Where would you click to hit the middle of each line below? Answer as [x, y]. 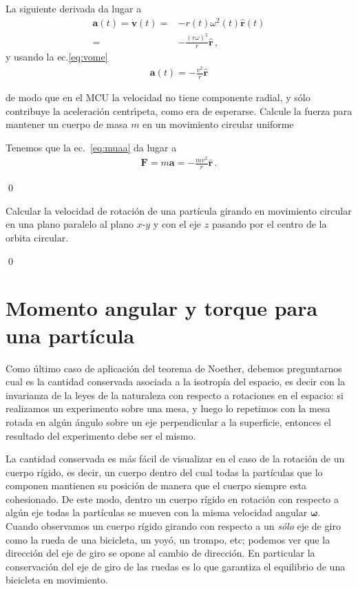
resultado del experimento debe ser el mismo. [101, 435]
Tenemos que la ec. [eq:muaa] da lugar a [91, 147]
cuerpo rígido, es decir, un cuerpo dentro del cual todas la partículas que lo [164, 472]
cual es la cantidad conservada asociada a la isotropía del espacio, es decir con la [176, 382]
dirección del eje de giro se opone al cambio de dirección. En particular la [160, 553]
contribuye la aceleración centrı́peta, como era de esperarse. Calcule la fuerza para [179, 110]
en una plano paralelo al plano [70, 224]
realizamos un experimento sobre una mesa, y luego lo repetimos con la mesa [168, 408]
